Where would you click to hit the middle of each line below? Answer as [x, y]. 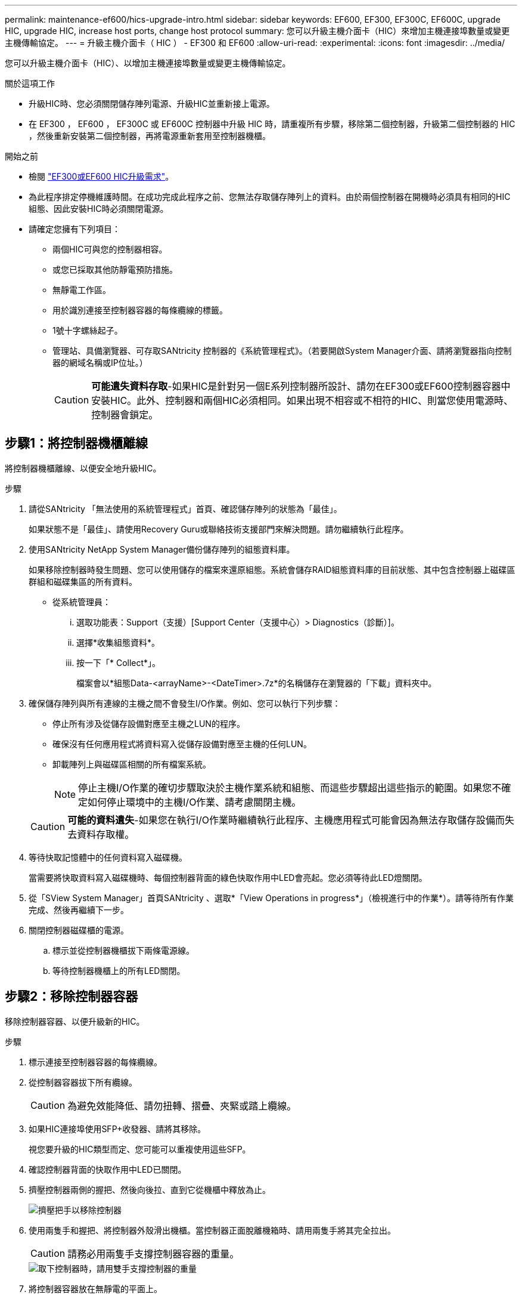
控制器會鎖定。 [125, 415]
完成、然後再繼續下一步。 [79, 909]
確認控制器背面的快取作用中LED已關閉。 [108, 1169]
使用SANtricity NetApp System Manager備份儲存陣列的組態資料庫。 [162, 549]
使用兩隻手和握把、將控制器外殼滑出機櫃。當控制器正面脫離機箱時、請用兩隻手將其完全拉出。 [212, 1230]
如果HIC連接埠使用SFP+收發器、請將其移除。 [117, 1129]
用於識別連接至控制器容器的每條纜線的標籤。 [140, 310]
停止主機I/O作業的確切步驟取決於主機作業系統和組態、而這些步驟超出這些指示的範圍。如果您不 [290, 787]
